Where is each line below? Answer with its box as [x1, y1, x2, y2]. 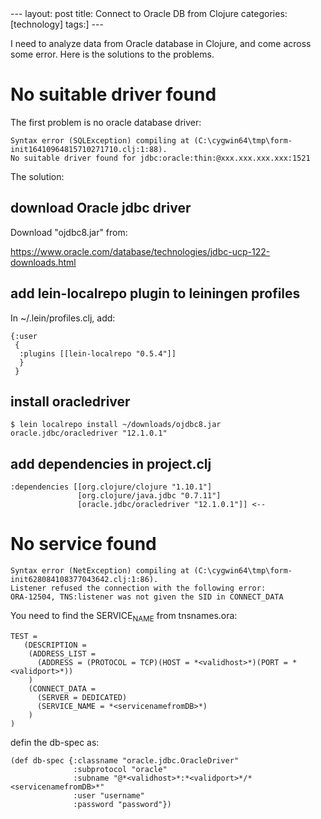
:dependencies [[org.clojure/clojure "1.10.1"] [10, 482, 213, 492]
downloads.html [10, 256, 77, 268]
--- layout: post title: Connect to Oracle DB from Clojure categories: [10, 8, 288, 19]
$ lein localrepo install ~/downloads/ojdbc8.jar [10, 420, 222, 430]
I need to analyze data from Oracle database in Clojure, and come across [10, 38, 312, 49]
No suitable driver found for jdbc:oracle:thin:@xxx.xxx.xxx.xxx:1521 [10, 153, 311, 163]
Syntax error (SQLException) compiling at [10, 135, 190, 146]
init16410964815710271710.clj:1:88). [10, 144, 168, 154]
